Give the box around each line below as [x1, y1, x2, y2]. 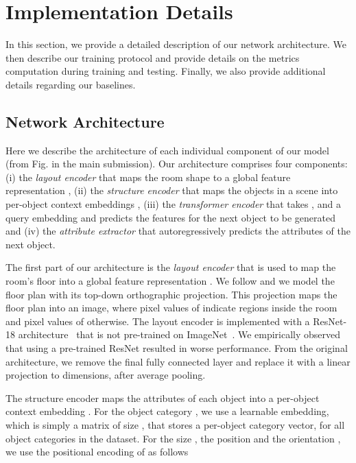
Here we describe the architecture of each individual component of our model [5, 143, 329, 157]
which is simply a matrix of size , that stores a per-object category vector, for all [5, 417, 345, 431]
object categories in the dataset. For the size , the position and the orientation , [5, 431, 341, 445]
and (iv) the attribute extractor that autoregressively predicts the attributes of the [5, 224, 351, 238]
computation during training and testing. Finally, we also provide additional [5, 64, 326, 78]
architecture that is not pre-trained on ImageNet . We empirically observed [18, 327, 341, 342]
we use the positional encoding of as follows [5, 444, 189, 459]
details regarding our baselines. [5, 77, 136, 91]
